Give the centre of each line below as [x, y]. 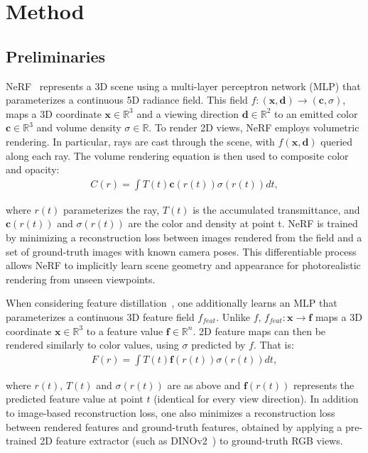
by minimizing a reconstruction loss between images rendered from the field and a [184, 237]
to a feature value [125, 331]
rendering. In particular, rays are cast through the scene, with [140, 141]
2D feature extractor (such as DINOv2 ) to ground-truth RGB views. [191, 441]
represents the [324, 384]
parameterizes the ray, [112, 209]
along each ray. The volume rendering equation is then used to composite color [177, 155]
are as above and [204, 384]
